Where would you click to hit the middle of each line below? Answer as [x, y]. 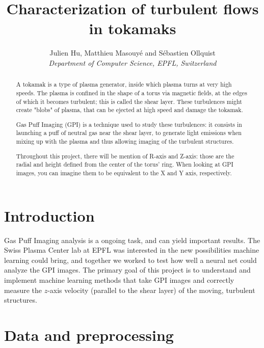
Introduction [49, 215]
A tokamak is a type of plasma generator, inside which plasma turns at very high [124, 84]
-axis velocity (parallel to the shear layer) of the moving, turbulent [151, 290]
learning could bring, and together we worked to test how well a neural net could [130, 260]
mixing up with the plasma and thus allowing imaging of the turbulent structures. [125, 141]
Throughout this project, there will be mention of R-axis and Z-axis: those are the [125, 156]
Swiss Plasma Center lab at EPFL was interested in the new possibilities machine [132, 250]
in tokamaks [133, 28]
